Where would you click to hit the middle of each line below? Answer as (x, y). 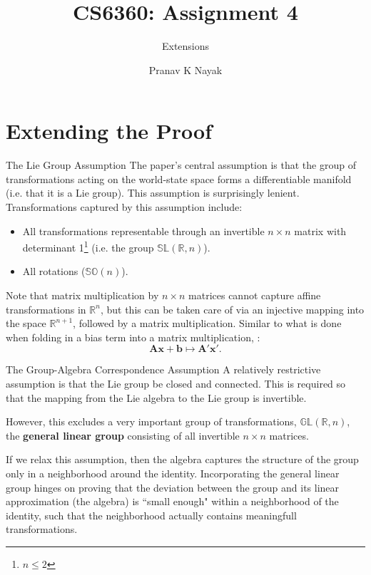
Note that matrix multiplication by (82, 295)
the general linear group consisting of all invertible (123, 435)
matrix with (320, 230)
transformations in (46, 309)
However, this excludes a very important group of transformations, (151, 421)
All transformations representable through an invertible (143, 230)
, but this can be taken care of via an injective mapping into (232, 309)
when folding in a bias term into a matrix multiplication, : (133, 337)
